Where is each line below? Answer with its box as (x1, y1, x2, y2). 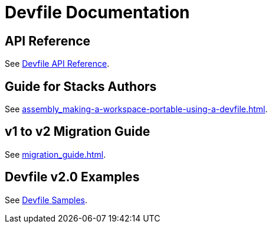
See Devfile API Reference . (5, 58, 110, 69)
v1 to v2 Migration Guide (5, 124, 150, 139)
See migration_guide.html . (5, 149, 106, 159)
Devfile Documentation (5, 2, 190, 22)
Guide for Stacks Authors (5, 79, 157, 94)
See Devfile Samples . (5, 194, 88, 205)
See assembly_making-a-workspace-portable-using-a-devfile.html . (5, 104, 268, 115)
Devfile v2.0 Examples (5, 170, 140, 185)
